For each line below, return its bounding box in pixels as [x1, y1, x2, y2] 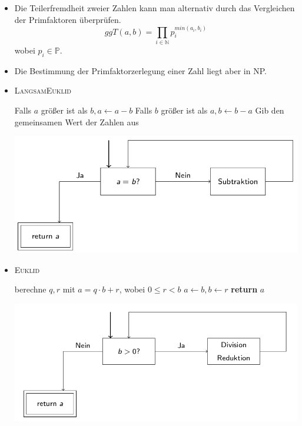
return [231, 283, 258, 295]
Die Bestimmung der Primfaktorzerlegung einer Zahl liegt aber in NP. [14, 64, 267, 76]
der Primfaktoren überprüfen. [14, 13, 121, 25]
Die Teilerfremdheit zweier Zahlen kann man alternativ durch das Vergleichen [14, 2, 295, 14]
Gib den [255, 104, 284, 116]
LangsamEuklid [14, 84, 71, 96]
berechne [14, 283, 47, 295]
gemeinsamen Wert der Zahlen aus [14, 115, 139, 128]
